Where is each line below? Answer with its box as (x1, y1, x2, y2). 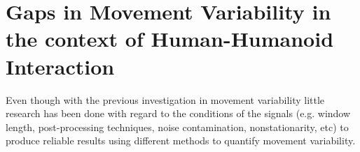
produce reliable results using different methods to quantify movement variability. (6, 133, 356, 148)
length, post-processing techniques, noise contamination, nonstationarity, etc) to (6, 119, 349, 134)
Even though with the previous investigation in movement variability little (6, 92, 325, 107)
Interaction (6, 52, 115, 80)
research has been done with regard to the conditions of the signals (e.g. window (6, 106, 351, 121)
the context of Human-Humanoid (6, 24, 334, 53)
